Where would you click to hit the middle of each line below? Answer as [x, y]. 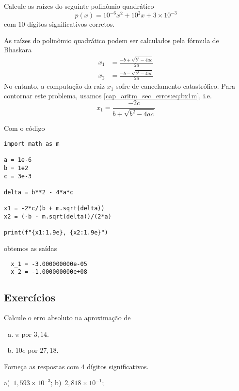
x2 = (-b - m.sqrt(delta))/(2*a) [58, 216]
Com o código [24, 128]
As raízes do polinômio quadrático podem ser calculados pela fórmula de [112, 40]
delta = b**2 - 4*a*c [39, 192]
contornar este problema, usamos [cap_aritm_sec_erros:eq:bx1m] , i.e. [108, 95]
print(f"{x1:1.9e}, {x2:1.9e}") [56, 233]
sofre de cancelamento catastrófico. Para [175, 86]
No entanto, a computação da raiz [55, 86]
